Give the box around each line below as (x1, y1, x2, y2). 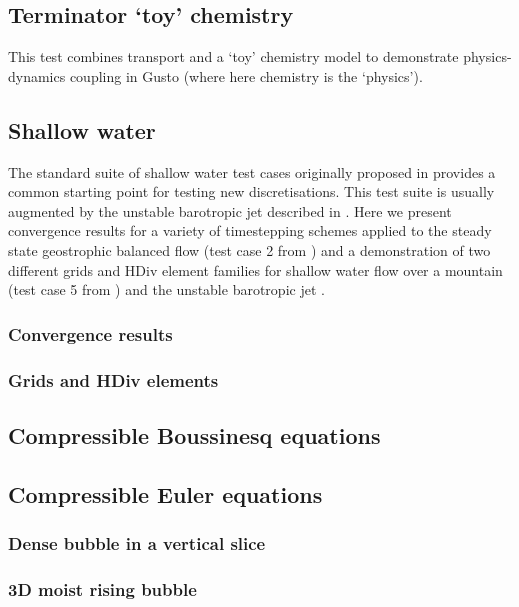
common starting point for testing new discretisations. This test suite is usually (8, 181, 495, 202)
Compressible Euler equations (8, 478, 323, 509)
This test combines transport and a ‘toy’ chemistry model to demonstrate (8, 46, 459, 67)
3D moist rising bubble (8, 576, 197, 601)
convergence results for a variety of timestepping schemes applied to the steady (8, 220, 492, 241)
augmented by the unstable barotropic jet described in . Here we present (8, 200, 452, 221)
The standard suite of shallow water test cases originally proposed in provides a (8, 161, 496, 182)
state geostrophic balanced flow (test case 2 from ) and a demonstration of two (8, 239, 491, 260)
